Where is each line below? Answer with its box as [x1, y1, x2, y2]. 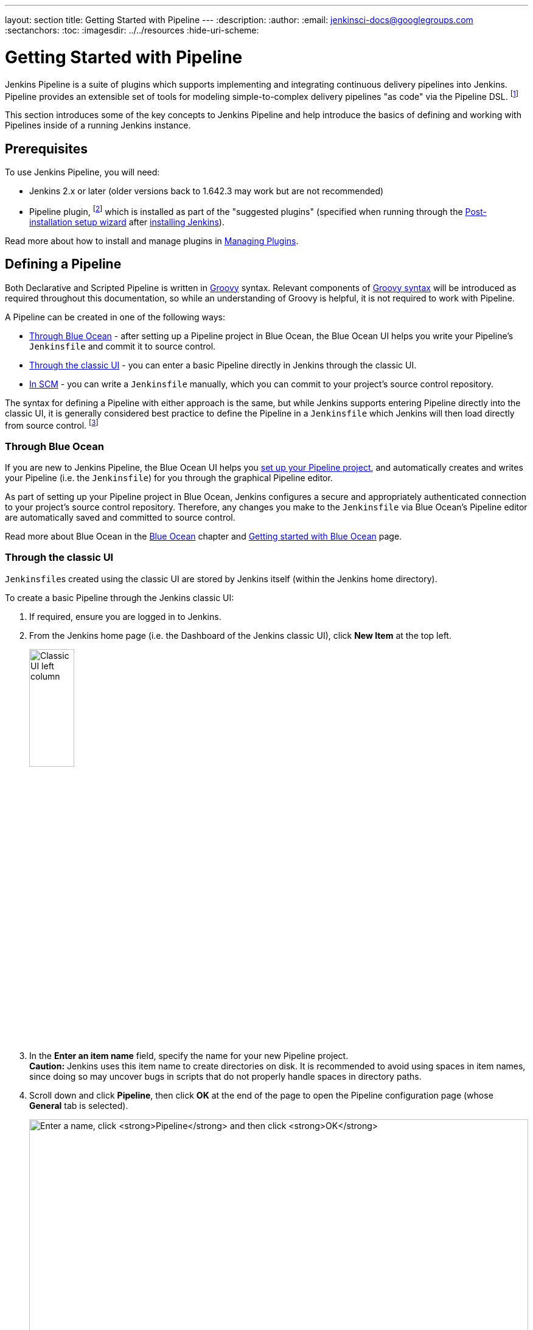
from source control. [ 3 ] [5, 418, 99, 431]
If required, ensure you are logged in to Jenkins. [29, 611, 221, 622]
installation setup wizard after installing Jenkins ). [29, 216, 225, 227]
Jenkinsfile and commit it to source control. [29, 340, 216, 351]
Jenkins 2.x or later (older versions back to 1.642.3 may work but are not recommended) [29, 186, 384, 196]
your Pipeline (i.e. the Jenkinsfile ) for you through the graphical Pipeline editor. [5, 472, 333, 483]
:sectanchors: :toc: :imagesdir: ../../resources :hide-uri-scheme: [5, 25, 259, 35]
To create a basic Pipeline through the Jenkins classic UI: [5, 592, 234, 603]
